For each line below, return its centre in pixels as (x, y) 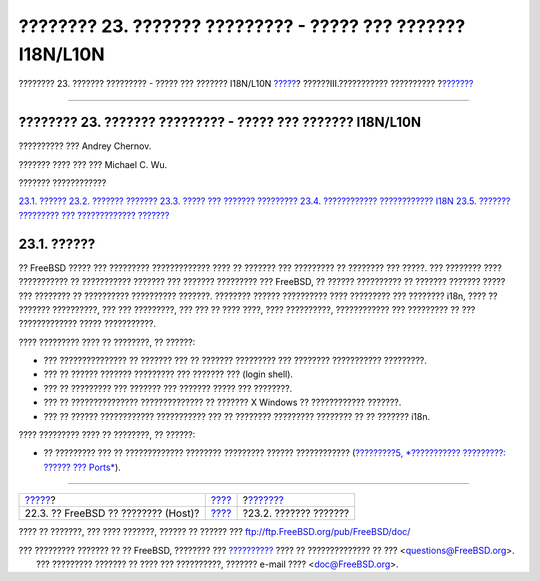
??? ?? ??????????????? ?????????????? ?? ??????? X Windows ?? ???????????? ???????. (222, 402)
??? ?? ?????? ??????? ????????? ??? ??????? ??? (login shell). (168, 374)
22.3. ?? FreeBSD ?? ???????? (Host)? (112, 513)
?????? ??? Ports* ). (82, 467)
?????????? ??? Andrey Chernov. (85, 146)
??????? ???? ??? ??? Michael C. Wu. (93, 164)
